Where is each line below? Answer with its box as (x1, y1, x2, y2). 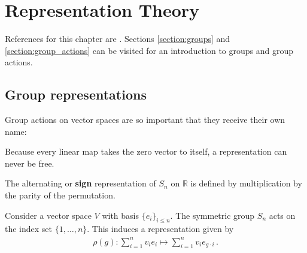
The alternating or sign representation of (5, 177, 156, 189)
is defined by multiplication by (190, 177, 302, 189)
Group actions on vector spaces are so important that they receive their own (5, 113, 285, 126)
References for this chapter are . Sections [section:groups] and (5, 32, 230, 45)
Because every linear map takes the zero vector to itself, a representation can (5, 145, 287, 158)
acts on (269, 209, 296, 221)
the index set (5, 222, 53, 235)
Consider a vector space (5, 209, 92, 221)
